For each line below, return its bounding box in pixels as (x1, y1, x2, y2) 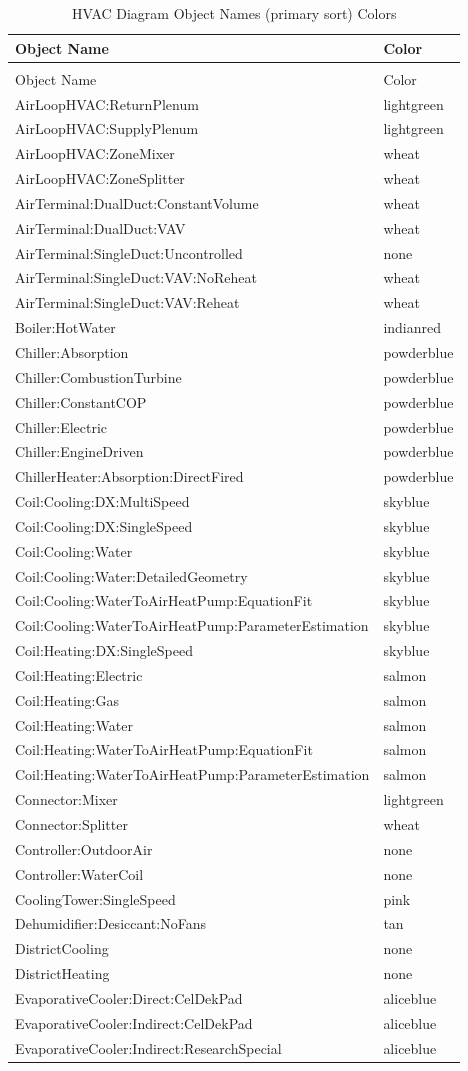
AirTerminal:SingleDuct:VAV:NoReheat (15, 267, 258, 288)
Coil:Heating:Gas (15, 689, 120, 710)
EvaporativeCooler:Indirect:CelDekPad (15, 1012, 253, 1033)
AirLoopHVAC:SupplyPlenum (15, 118, 199, 139)
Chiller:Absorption (15, 341, 129, 362)
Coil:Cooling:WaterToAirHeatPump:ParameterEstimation (15, 615, 369, 636)
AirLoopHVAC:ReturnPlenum (15, 93, 199, 114)
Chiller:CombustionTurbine (15, 366, 182, 387)
